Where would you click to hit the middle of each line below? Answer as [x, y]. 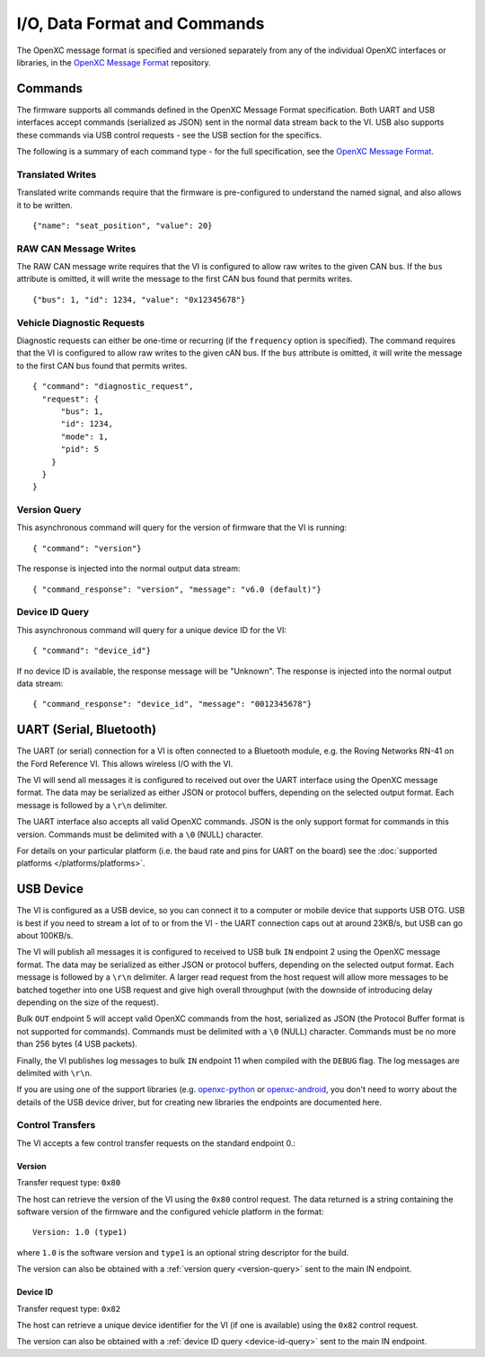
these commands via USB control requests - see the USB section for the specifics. [169, 135]
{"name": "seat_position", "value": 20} [123, 225]
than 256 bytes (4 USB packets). [77, 1044]
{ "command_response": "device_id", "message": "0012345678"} [172, 704]
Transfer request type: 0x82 [69, 1309]
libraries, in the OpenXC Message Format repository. [114, 62]
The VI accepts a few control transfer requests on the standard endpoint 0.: [156, 1143]
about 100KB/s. [45, 936]
